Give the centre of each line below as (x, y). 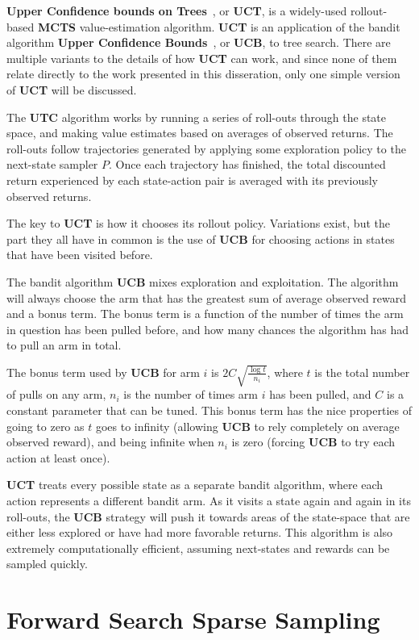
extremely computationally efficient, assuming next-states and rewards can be (198, 548)
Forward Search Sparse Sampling (193, 619)
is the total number (362, 372)
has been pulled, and (320, 394)
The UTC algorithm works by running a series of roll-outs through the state (197, 117)
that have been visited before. (80, 255)
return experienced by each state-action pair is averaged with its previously (192, 180)
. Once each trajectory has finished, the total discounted (247, 164)
